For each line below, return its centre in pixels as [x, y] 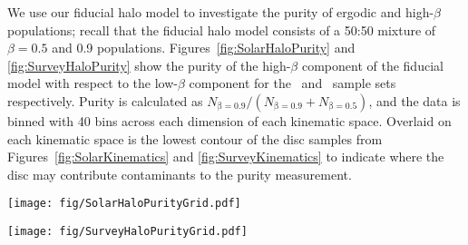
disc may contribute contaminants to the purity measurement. [180, 174]
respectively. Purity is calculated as [105, 100]
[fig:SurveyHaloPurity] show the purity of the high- [149, 65]
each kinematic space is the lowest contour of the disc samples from [195, 138]
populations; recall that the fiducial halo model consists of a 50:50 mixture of [222, 29]
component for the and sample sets [292, 83]
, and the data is [414, 100]
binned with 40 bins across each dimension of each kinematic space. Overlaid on [229, 120]
